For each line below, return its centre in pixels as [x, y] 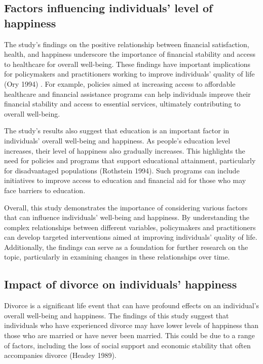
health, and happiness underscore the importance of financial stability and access [130, 54]
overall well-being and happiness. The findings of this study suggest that [117, 315]
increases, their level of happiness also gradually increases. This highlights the [125, 150]
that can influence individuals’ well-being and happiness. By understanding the [127, 217]
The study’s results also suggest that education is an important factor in [117, 131]
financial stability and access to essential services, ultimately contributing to [122, 104]
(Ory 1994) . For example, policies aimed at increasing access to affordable [120, 83]
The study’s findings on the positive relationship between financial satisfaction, [127, 44]
